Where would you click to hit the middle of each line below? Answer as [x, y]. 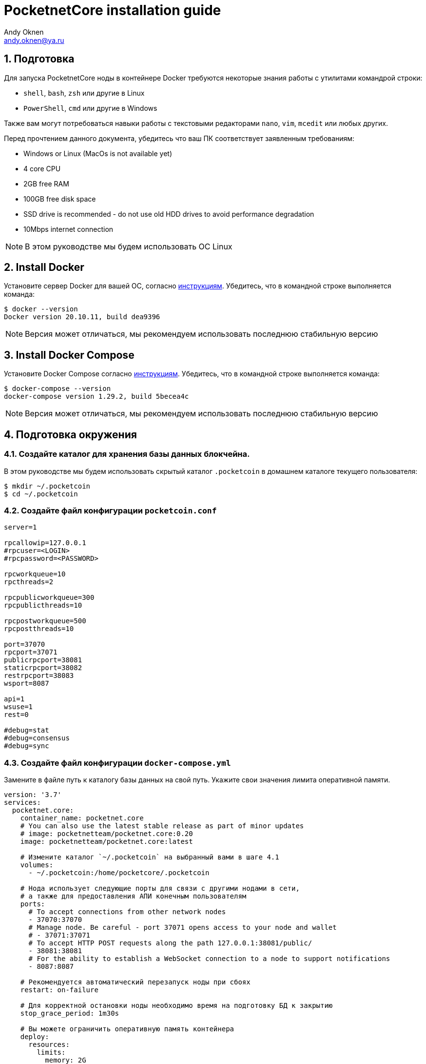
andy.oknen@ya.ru [34, 40]
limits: [51, 1052]
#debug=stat [27, 730]
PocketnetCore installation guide [113, 10]
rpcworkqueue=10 [35, 574]
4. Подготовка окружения [70, 434]
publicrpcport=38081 [43, 660]
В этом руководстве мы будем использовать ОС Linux [129, 246]
